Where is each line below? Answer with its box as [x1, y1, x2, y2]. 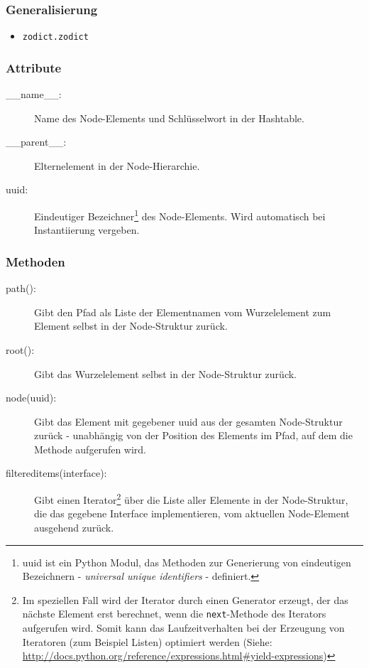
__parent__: [6, 134, 67, 149]
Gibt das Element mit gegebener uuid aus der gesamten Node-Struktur [34, 414, 343, 429]
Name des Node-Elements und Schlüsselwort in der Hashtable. [34, 110, 304, 125]
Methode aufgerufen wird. [34, 441, 147, 456]
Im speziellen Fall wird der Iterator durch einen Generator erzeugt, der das [22, 592, 348, 607]
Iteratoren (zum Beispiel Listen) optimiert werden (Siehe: [22, 634, 272, 649]
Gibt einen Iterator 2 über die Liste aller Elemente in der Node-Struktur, [34, 490, 348, 507]
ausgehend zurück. [34, 519, 114, 534]
